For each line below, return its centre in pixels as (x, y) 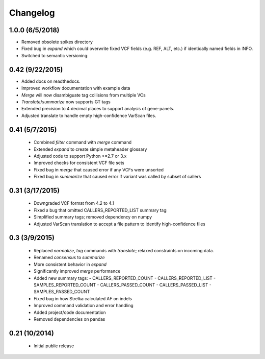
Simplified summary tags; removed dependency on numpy (93, 217)
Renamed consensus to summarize (69, 258)
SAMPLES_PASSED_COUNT (62, 292)
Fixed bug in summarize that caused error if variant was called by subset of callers (117, 177)
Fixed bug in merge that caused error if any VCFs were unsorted (99, 169)
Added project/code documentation (70, 312)
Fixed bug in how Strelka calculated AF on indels (83, 298)
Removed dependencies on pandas (69, 319)
